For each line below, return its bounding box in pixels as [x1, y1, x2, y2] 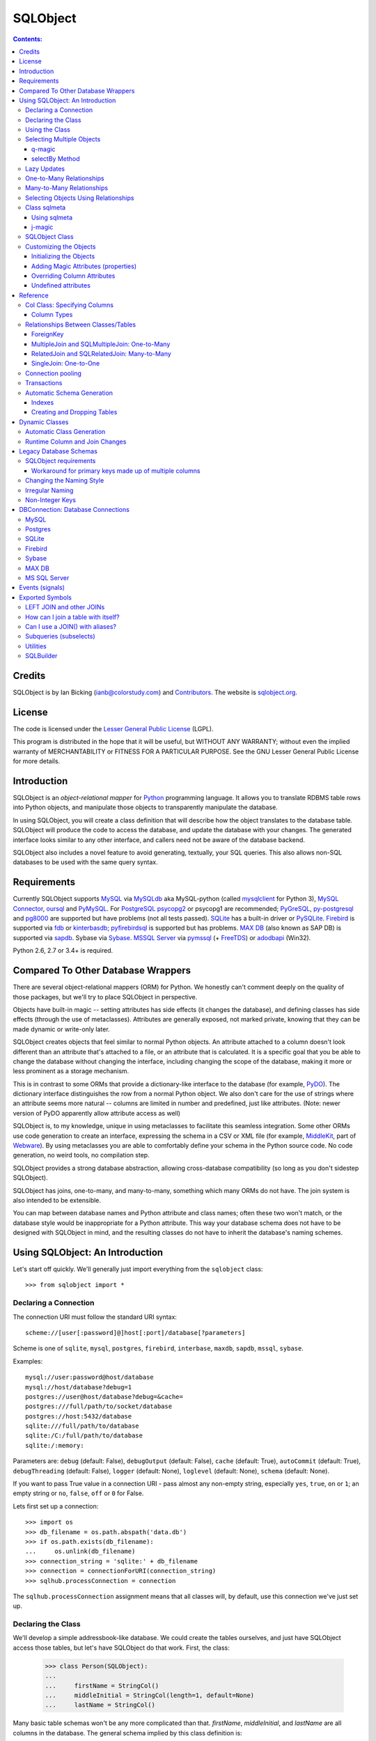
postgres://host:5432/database [25, 1412, 132, 1420]
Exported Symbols [19, 593, 72, 602]
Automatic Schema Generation [25, 389, 113, 397]
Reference [19, 291, 49, 299]
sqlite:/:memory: [25, 1442, 84, 1449]
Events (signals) [19, 584, 65, 592]
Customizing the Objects [25, 242, 96, 251]
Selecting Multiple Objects [25, 135, 101, 143]
